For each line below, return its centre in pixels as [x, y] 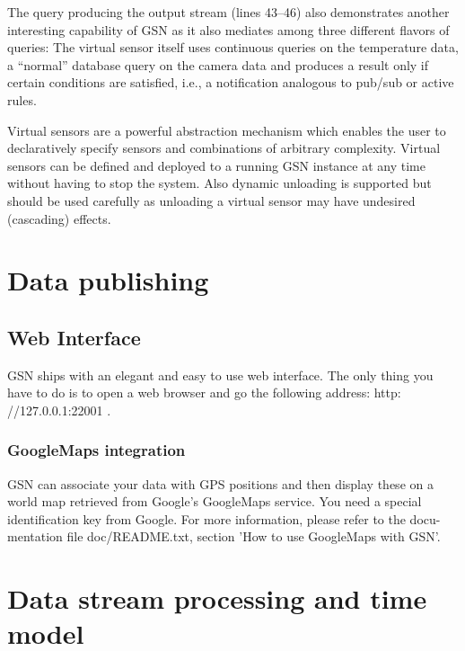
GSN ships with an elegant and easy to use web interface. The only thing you [220, 375]
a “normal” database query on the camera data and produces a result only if [218, 64]
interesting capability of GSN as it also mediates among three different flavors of [228, 29]
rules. [22, 99]
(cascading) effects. [59, 218]
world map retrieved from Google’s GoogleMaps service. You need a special [215, 501]
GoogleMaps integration [97, 450]
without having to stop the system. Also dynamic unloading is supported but [219, 183]
